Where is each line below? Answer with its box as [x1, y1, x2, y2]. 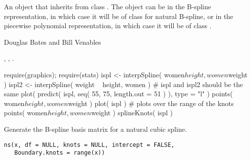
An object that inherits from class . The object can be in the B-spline [4, 1, 212, 11]
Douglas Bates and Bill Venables [4, 36, 101, 47]
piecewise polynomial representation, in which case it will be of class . [4, 20, 212, 31]
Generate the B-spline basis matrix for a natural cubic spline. [4, 124, 187, 134]
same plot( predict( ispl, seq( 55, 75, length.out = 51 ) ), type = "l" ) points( [4, 89, 233, 99]
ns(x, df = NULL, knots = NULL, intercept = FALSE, [4, 141, 175, 148]
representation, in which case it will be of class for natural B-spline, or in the [4, 11, 233, 21]
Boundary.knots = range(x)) [14, 149, 105, 157]
